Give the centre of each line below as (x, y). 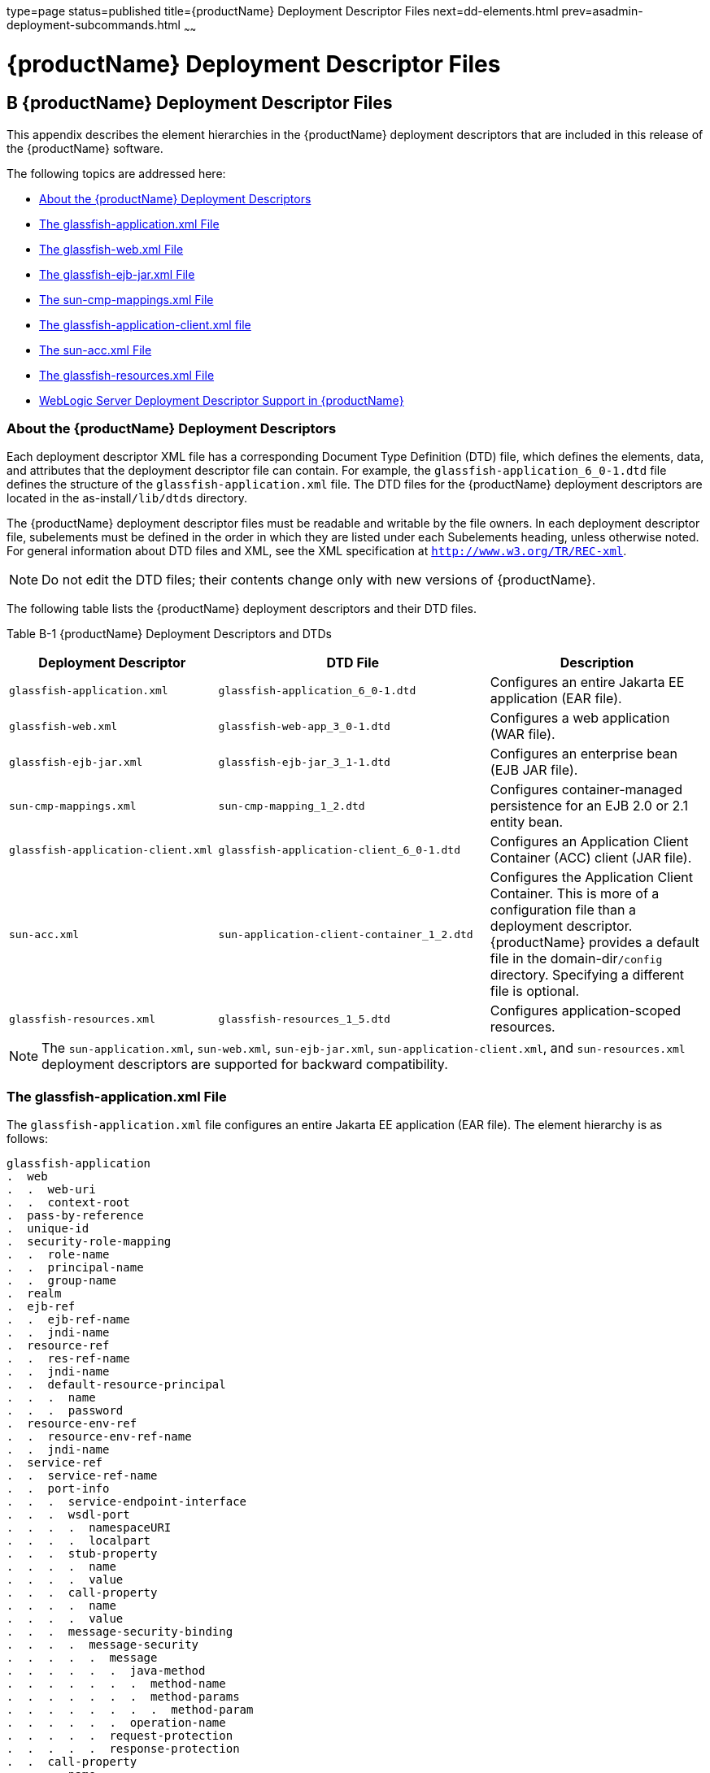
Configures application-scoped (585, 1011)
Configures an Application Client (589, 842)
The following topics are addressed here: (116, 173)
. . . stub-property (82, 1554)
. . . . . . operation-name (116, 1723)
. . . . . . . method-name (116, 1684)
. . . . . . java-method (106, 1671)
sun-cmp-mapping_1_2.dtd (292, 806)
